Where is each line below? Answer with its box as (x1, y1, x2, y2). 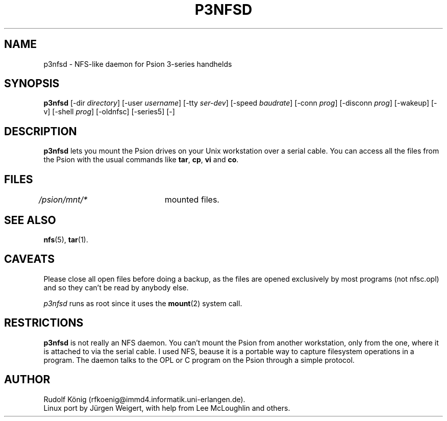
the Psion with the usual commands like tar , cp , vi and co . (43, 155, 239, 164)
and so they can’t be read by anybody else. (43, 283, 189, 292)
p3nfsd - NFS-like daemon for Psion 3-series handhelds (43, 59, 232, 68)
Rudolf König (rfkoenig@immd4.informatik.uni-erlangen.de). (43, 394, 245, 404)
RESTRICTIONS (4, 316, 84, 330)
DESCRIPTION (4, 125, 77, 138)
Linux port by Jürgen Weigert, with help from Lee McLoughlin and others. (43, 403, 290, 412)
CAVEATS (4, 253, 55, 266)
